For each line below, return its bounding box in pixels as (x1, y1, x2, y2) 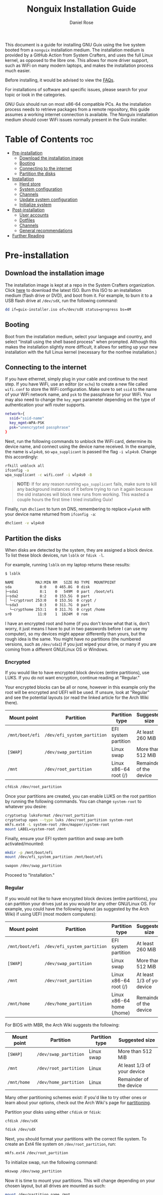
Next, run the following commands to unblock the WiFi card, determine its (5, 438, 152, 444)
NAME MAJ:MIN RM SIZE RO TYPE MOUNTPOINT (5, 580, 116, 585)
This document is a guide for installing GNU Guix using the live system (5, 41, 146, 47)
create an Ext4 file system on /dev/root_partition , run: (5, 1141, 116, 1147)
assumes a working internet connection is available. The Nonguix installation (5, 111, 158, 117)
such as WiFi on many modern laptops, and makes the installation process (5, 62, 154, 68)
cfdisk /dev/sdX (5, 1118, 38, 1123)
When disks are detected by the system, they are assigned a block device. (5, 547, 154, 553)
